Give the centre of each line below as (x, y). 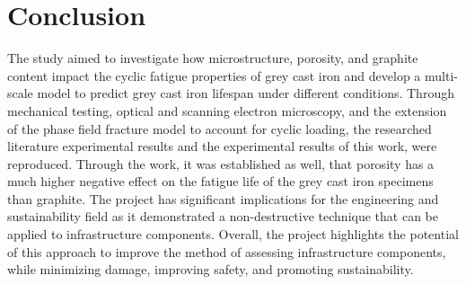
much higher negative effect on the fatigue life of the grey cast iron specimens (220, 181)
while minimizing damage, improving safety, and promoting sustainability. (211, 269)
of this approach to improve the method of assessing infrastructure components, (227, 251)
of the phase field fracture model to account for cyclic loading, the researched (220, 128)
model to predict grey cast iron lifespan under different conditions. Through (246, 93)
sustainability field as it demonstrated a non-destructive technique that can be (223, 216)
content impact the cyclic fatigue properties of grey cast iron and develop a (214, 75)
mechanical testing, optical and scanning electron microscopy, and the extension (227, 110)
